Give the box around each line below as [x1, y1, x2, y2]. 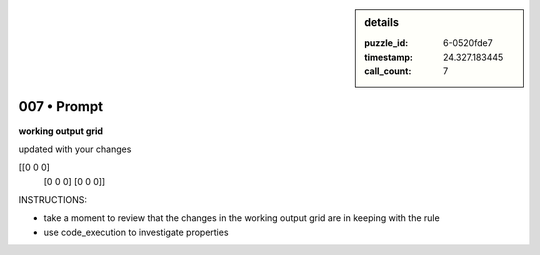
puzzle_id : [364, 37, 409, 49]
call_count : [364, 65, 412, 77]
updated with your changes [18, 143, 132, 155]
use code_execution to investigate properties [43, 226, 229, 238]
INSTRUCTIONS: [18, 194, 87, 206]
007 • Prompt [18, 98, 104, 115]
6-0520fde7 [443, 37, 494, 49]
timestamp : [364, 51, 414, 63]
